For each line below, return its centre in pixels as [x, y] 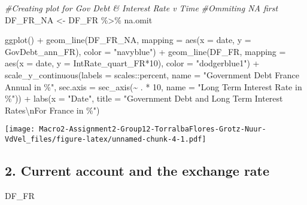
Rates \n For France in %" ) [52, 110]
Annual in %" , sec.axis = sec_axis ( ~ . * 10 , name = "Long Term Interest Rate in [153, 86]
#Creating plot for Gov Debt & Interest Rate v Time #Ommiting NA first [142, 8]
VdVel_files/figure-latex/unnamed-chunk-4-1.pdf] [106, 139]
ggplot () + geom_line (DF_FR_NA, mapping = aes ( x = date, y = [128, 40]
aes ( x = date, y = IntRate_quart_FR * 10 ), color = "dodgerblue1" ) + [132, 63]
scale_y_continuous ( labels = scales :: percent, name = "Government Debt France [152, 74]
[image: [20, 129]
